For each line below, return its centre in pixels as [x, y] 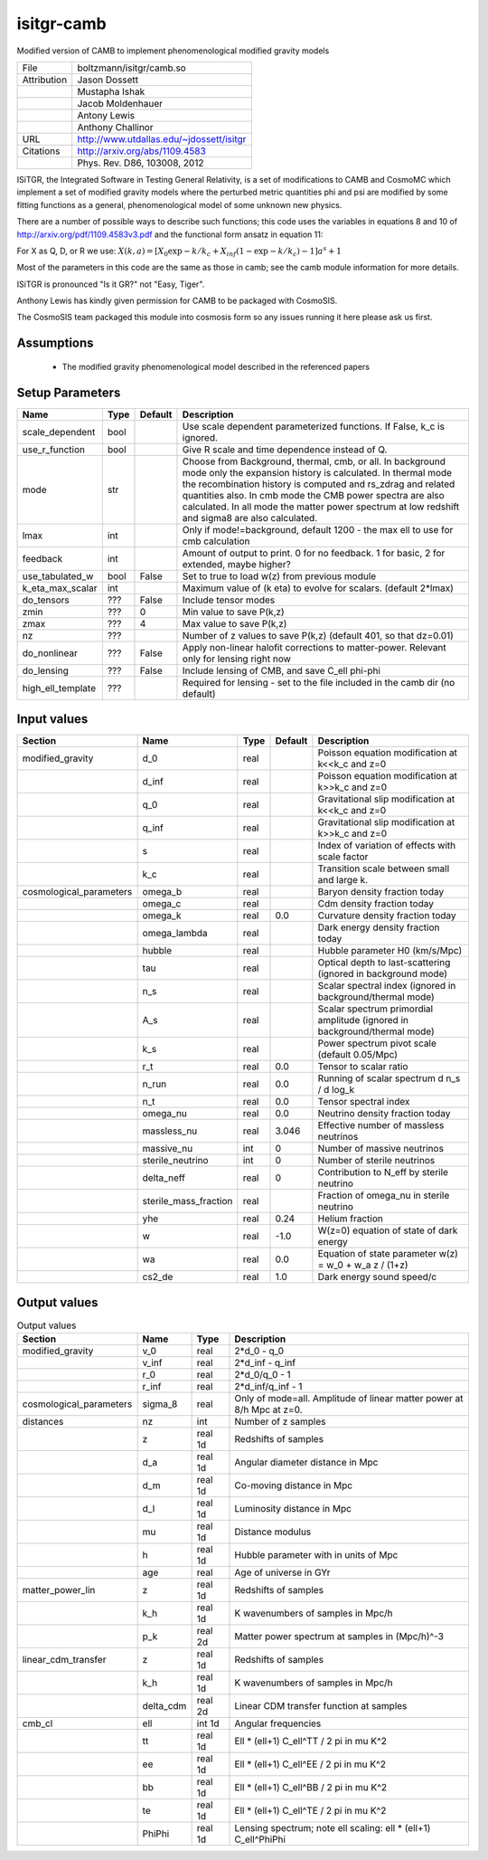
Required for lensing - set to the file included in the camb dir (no [319, 682]
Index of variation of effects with [387, 846]
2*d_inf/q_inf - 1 [268, 1387]
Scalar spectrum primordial [375, 1009]
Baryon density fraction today [381, 892]
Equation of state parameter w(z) [388, 1254]
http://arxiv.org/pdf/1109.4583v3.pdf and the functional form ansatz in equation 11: [170, 234]
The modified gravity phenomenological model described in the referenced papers [216, 366]
